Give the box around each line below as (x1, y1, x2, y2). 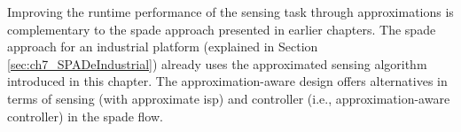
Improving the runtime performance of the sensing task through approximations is (7, 3, 454, 20)
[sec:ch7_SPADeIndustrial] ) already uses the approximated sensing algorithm (7, 54, 427, 73)
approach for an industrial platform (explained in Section (7, 37, 318, 56)
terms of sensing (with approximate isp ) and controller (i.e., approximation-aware (7, 89, 450, 107)
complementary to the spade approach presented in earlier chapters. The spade (7, 19, 436, 38)
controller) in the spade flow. (7, 106, 163, 125)
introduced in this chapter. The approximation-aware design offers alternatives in (7, 72, 448, 90)
